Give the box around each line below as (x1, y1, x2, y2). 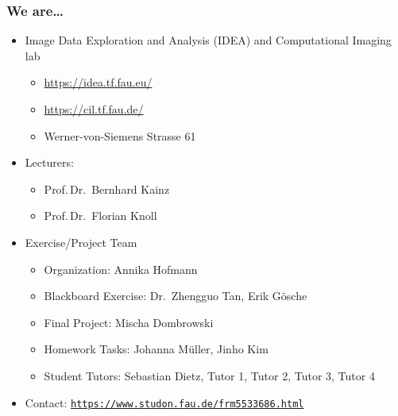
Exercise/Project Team (25, 233, 137, 250)
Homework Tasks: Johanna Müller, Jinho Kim (44, 341, 269, 357)
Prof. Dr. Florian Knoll (44, 207, 157, 224)
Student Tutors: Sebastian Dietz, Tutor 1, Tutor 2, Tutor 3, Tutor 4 (44, 367, 375, 383)
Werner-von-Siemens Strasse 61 (44, 127, 196, 144)
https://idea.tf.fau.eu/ (44, 74, 153, 91)
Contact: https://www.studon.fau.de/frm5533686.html (25, 394, 304, 410)
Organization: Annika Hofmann (44, 260, 198, 277)
